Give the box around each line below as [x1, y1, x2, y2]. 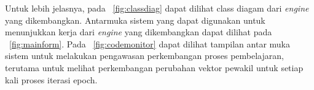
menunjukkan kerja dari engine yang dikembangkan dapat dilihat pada [5, 26, 272, 38]
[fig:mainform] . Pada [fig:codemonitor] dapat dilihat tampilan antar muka [9, 37, 290, 50]
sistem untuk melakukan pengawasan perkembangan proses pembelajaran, [5, 49, 284, 62]
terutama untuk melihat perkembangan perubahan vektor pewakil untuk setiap [5, 61, 304, 74]
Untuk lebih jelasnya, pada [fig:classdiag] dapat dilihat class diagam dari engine [5, 2, 309, 14]
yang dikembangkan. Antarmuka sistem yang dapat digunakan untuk [5, 13, 265, 26]
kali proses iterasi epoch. [5, 73, 98, 86]
